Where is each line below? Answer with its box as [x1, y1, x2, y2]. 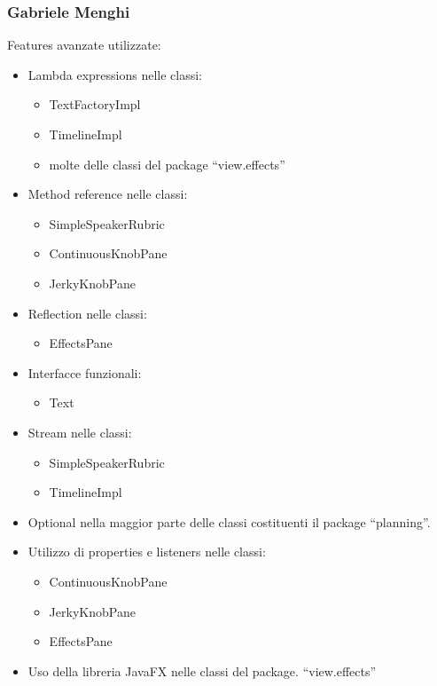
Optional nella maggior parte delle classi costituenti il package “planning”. [27, 512, 431, 531]
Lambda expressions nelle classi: [27, 65, 203, 83]
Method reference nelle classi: [27, 185, 188, 203]
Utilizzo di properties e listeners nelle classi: [27, 542, 266, 561]
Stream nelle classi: [27, 422, 132, 441]
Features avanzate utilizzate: [7, 35, 161, 54]
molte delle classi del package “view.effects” [49, 154, 285, 173]
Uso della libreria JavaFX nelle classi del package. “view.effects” [27, 661, 377, 680]
